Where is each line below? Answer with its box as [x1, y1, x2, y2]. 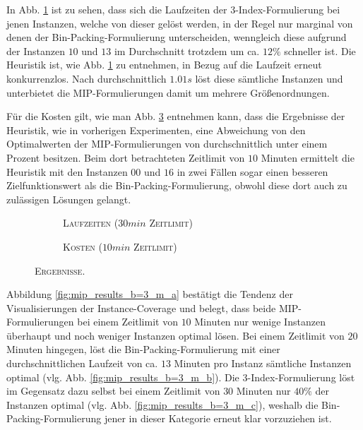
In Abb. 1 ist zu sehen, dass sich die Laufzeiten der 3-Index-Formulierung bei [6, 2, 340, 16]
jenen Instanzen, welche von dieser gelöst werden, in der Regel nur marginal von [6, 16, 353, 30]
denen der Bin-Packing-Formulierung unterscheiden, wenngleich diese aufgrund [6, 30, 347, 44]
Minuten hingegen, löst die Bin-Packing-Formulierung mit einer [6, 342, 280, 357]
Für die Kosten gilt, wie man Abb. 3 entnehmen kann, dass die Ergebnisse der [6, 109, 345, 124]
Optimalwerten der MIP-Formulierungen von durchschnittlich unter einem [6, 136, 328, 151]
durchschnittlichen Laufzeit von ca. [6, 356, 158, 371]
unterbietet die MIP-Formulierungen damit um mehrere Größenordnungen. [6, 85, 330, 100]
